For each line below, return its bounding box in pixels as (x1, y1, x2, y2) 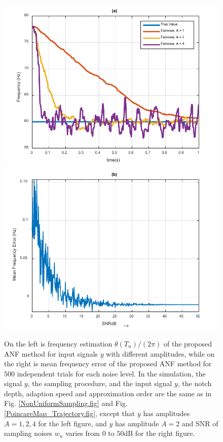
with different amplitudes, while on (106, 348, 215, 359)
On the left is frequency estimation (4, 338, 113, 349)
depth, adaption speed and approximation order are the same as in (4, 388, 212, 398)
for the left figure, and (38, 418, 107, 428)
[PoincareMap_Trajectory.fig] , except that (4, 408, 135, 419)
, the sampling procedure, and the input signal (27, 378, 172, 389)
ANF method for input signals (4, 348, 98, 359)
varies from (65, 428, 100, 438)
